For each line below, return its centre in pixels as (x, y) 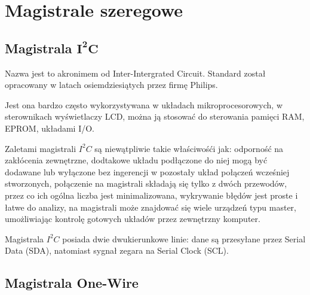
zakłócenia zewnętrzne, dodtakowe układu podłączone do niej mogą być (136, 160)
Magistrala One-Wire (72, 283)
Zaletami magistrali (41, 148)
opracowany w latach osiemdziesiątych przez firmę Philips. (111, 85)
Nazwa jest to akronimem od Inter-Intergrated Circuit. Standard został (135, 73)
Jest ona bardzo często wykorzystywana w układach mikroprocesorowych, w (144, 104)
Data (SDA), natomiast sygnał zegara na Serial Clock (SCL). (117, 250)
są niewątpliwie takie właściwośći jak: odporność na (189, 148)
